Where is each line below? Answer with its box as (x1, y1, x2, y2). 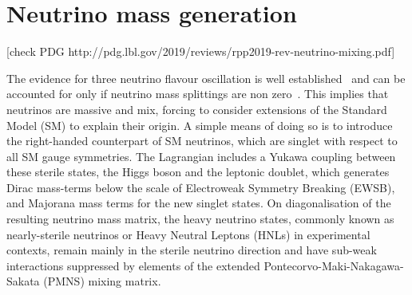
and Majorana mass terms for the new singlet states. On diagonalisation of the (6, 195, 391, 211)
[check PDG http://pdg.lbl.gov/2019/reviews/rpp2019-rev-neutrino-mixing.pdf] (6, 43, 395, 60)
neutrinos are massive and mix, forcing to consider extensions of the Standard (6, 100, 387, 117)
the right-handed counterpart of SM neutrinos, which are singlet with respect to (6, 132, 398, 149)
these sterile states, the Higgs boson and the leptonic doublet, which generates (6, 163, 390, 180)
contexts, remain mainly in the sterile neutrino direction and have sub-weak (6, 242, 377, 258)
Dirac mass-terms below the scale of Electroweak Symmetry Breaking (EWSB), (6, 179, 395, 195)
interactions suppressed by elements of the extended (6, 257, 260, 273)
